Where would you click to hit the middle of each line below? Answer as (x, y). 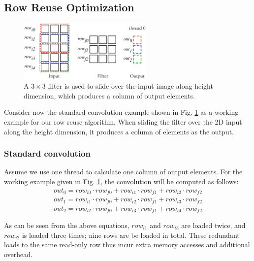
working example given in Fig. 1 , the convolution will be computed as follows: (121, 181)
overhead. (18, 254)
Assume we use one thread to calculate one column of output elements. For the (123, 172)
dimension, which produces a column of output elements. (109, 95)
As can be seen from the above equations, (67, 225)
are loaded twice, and (213, 225)
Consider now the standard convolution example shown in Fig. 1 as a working (121, 112)
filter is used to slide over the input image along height (130, 86)
